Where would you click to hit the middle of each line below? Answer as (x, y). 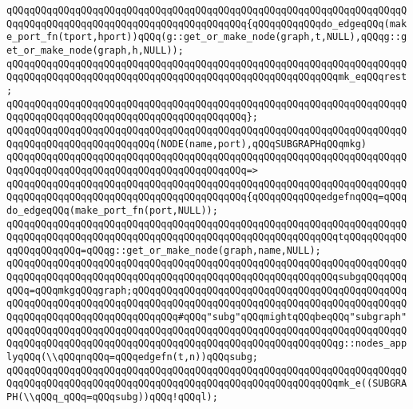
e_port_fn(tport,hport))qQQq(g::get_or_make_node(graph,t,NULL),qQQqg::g (207, 37)
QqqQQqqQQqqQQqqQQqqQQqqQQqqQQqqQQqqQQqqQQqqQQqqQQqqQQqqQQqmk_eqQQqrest (207, 77)
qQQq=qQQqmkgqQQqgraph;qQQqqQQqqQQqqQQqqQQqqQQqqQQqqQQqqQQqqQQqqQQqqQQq (207, 290)
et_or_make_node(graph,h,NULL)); (95, 50)
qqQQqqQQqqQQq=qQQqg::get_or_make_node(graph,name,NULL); (164, 250)
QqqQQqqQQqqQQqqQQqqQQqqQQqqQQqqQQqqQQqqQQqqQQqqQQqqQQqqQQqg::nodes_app (207, 344)
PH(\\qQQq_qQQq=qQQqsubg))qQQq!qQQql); (112, 397)
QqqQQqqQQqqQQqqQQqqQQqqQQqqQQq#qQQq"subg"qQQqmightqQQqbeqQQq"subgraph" (207, 317)
